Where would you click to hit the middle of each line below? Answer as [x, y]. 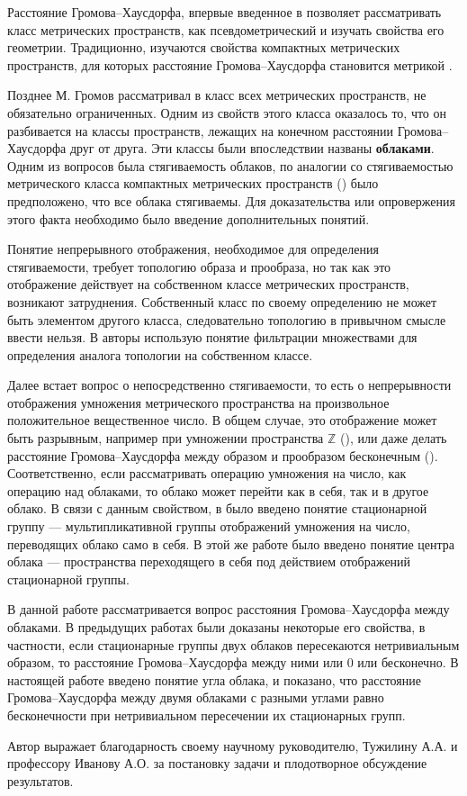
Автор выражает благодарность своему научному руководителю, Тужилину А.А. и [233, 745]
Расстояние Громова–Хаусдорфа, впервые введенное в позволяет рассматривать [225, 12]
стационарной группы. [68, 579]
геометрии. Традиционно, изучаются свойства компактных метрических [204, 47]
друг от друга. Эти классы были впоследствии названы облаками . [252, 148]
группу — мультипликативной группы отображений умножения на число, [209, 526]
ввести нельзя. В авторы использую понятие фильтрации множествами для [212, 337]
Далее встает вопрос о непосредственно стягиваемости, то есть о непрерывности [229, 385]
